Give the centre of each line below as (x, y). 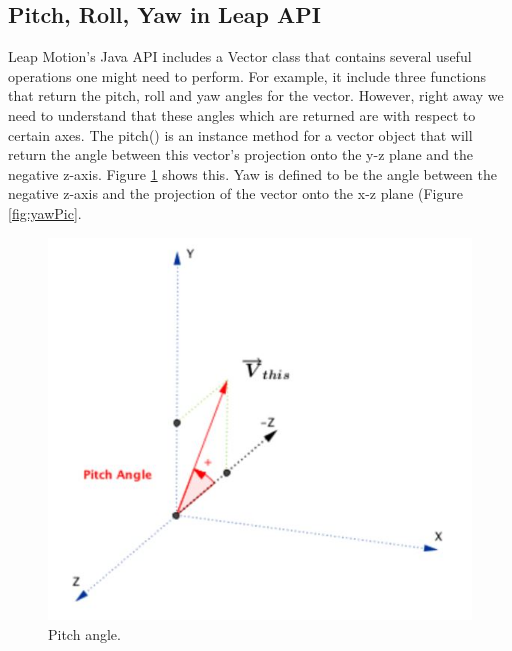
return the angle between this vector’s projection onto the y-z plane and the (241, 154)
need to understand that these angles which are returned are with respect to (242, 114)
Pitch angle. (84, 634)
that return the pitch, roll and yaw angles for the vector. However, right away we (256, 95)
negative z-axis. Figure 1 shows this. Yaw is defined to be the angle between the (253, 173)
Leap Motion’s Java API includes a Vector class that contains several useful (240, 56)
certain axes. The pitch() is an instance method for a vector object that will (240, 134)
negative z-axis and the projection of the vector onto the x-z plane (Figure (235, 193)
